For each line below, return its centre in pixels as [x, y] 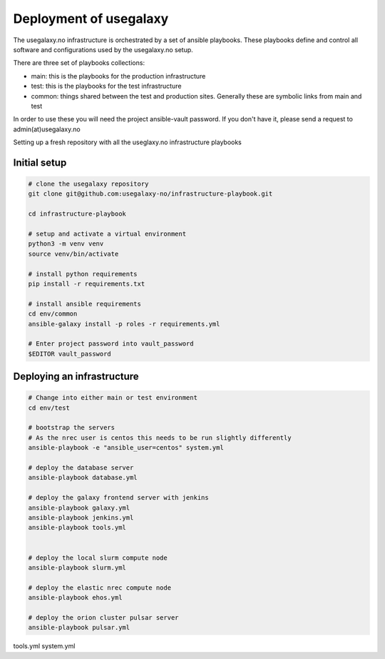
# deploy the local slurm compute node [98, 558]
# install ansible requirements [85, 304]
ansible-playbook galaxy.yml [79, 508]
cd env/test [49, 408]
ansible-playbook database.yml [83, 478]
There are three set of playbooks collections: [79, 63]
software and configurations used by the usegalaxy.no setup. [103, 49]
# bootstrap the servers [72, 428]
